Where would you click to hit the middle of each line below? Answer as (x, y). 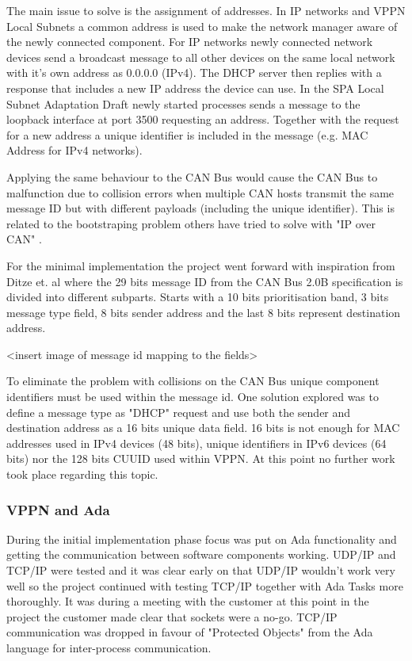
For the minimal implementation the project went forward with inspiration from (201, 265)
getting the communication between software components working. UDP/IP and (201, 554)
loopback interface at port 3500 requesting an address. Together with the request (203, 119)
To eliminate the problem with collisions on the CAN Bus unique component (193, 381)
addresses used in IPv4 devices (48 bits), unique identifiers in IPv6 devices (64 (196, 443)
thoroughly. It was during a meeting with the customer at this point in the (188, 601)
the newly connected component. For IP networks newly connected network (190, 42)
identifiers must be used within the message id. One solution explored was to (193, 397)
